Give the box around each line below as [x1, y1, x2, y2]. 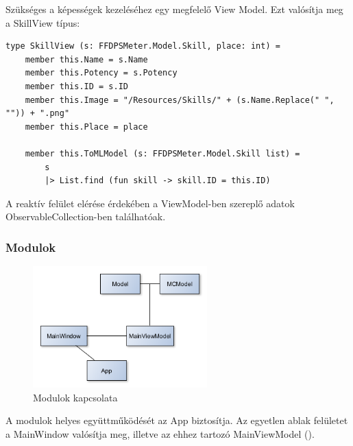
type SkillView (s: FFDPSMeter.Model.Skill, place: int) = [5, 41, 280, 51]
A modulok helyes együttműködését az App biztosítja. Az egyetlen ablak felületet [5, 413, 348, 427]
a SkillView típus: [5, 15, 80, 30]
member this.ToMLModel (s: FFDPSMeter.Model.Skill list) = [25, 148, 300, 159]
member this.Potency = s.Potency [25, 68, 178, 78]
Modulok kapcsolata [33, 390, 118, 404]
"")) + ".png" [5, 108, 70, 119]
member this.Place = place [25, 121, 148, 132]
